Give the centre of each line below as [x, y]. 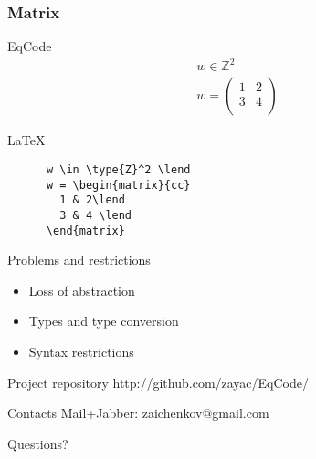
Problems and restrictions [79, 260]
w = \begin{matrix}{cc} [118, 185]
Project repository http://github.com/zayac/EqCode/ [158, 382]
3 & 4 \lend [96, 215]
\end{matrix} [85, 230]
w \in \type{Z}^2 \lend [118, 169]
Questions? [38, 443]
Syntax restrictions [81, 352]
